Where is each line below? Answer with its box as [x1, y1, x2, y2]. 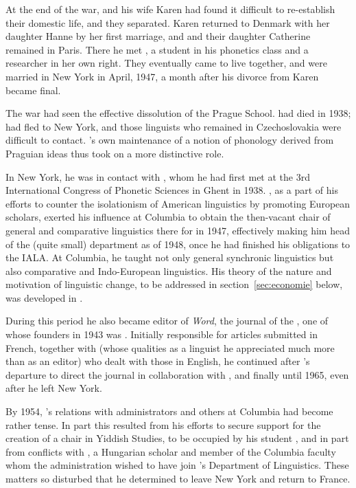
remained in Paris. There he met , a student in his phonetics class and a [5, 42, 309, 56]
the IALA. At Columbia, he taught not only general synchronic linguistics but [5, 250, 334, 265]
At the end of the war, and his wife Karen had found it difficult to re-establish [5, 2, 335, 16]
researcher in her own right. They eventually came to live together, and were [5, 56, 327, 70]
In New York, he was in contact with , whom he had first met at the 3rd [5, 169, 310, 184]
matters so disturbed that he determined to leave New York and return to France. [5, 472, 351, 485]
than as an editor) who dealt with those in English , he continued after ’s [5, 354, 310, 368]
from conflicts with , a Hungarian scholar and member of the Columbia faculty [5, 444, 336, 458]
